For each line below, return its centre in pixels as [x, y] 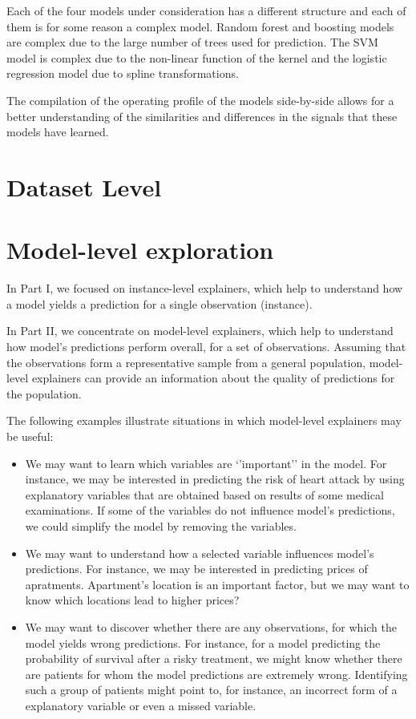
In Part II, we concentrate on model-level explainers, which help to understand [200, 331]
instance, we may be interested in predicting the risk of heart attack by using [215, 479]
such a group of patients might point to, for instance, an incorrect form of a [211, 690]
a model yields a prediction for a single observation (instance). [160, 303]
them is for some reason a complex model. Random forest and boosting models [200, 26]
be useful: [30, 436]
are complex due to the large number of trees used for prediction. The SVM [192, 42]
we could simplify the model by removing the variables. [161, 525]
